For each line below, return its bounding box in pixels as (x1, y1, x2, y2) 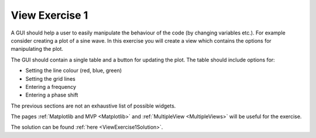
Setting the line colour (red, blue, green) (25, 67, 122, 74)
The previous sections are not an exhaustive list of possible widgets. (11, 102, 176, 109)
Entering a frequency (25, 83, 76, 90)
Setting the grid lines (25, 75, 75, 82)
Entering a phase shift (25, 91, 78, 99)
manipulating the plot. (11, 46, 64, 53)
